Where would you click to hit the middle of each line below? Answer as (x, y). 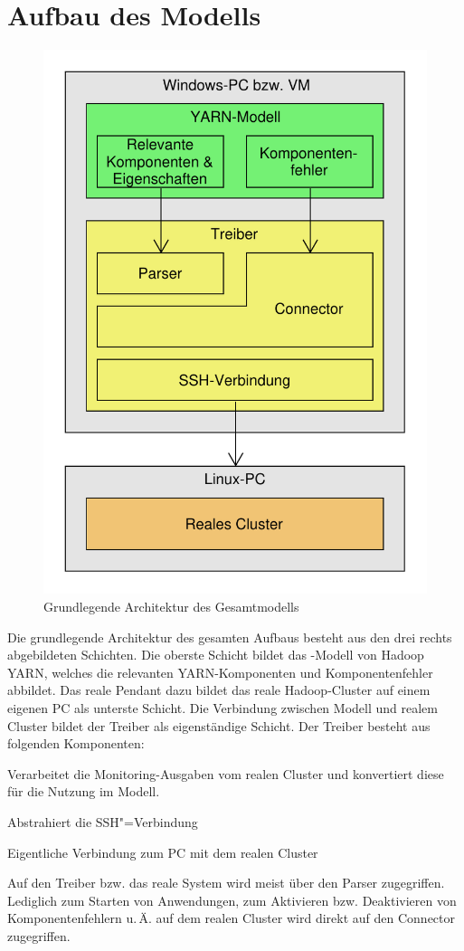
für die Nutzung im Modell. (84, 791)
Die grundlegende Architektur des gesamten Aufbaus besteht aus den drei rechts (230, 637)
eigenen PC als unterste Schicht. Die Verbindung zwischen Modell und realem (223, 708)
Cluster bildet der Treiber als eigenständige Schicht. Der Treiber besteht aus (219, 725)
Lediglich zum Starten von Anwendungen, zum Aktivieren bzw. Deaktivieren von (232, 900)
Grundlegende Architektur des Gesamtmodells (171, 607)
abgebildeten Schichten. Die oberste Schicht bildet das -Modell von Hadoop (216, 655)
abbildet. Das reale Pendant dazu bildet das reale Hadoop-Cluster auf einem (219, 690)
